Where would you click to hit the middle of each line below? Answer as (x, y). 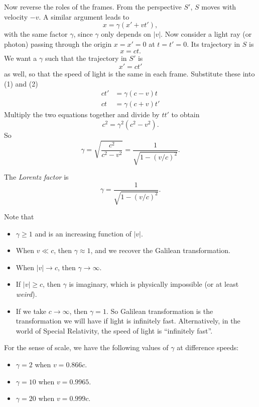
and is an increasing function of (83, 233)
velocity (16, 16)
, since (83, 34)
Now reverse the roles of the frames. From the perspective (93, 7)
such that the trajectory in (86, 58)
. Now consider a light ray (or (206, 34)
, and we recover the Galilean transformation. (160, 250)
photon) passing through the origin (58, 44)
